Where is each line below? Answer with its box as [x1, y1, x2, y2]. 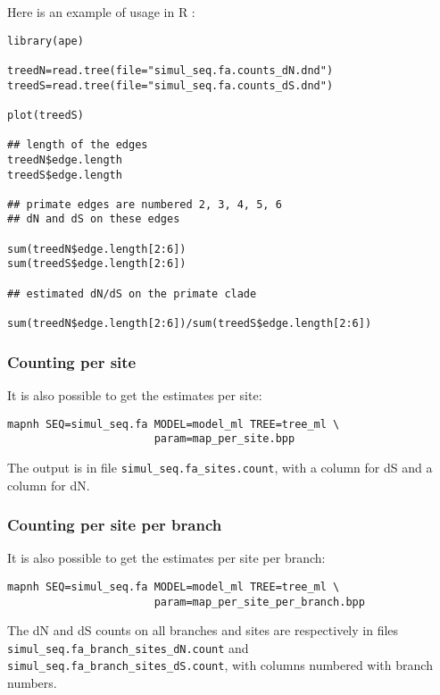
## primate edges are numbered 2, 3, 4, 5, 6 [7, 197, 282, 211]
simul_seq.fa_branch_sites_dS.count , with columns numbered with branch [7, 656, 433, 674]
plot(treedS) [7, 108, 84, 121]
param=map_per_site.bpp [154, 432, 295, 446]
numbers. [7, 674, 57, 692]
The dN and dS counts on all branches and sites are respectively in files [7, 621, 399, 640]
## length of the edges [7, 138, 148, 152]
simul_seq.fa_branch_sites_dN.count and [7, 638, 249, 657]
